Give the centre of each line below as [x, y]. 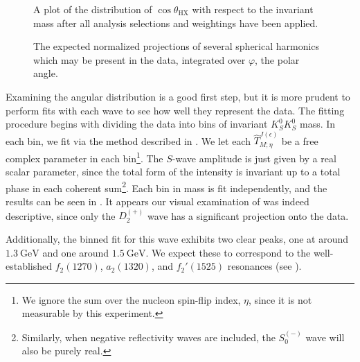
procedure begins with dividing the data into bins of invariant [137, 124]
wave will [325, 337]
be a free [300, 140]
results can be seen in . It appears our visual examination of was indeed [157, 201]
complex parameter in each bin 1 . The [84, 157]
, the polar [277, 59]
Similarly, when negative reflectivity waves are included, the [148, 337]
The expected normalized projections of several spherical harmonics [177, 46]
